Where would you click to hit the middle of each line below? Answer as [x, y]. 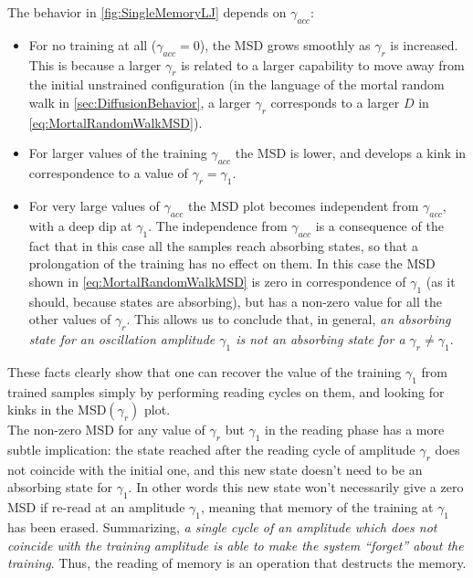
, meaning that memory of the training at [317, 507]
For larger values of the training [118, 153]
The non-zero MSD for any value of [106, 430]
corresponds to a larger [335, 102]
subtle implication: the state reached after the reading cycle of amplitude [211, 449]
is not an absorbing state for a [321, 338]
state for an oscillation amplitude [122, 338]
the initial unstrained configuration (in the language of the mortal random [236, 84]
